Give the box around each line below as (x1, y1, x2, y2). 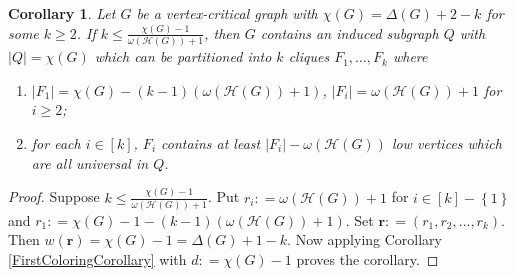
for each (31, 133, 81, 153)
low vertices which (391, 133, 502, 153)
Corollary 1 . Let (8, 3, 116, 23)
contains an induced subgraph (260, 22, 439, 43)
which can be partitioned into (94, 46, 272, 67)
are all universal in (31, 152, 149, 173)
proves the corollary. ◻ (296, 249, 439, 269)
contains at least (161, 133, 261, 153)
